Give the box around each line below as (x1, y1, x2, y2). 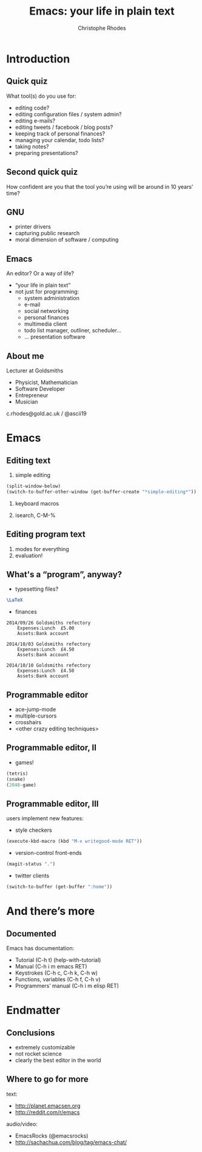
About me (6, 351, 44, 361)
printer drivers (15, 223, 52, 230)
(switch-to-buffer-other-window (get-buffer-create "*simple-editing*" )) (6, 489, 197, 495)
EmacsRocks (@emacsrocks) (15, 1132, 89, 1139)
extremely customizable (15, 1043, 75, 1051)
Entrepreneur (15, 392, 49, 399)
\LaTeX (6, 597, 23, 603)
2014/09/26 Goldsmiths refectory (6, 620, 91, 626)
